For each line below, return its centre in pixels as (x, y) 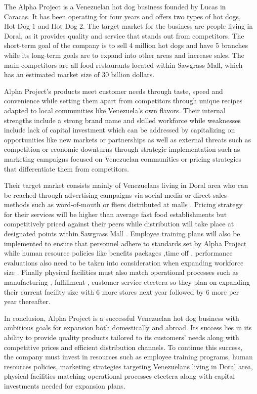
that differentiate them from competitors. (66, 168)
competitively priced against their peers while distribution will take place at (119, 224)
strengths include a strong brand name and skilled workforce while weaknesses (123, 120)
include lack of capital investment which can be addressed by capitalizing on (120, 130)
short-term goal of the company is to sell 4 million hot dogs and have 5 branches (126, 45)
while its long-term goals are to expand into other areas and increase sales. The (124, 55)
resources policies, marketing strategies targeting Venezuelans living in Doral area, (128, 366)
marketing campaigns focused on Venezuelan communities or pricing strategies (123, 158)
